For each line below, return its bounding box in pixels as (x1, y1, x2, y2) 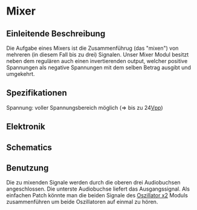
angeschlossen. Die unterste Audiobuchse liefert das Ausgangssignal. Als (6, 185, 190, 192)
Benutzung (6, 163, 49, 173)
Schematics (6, 142, 53, 152)
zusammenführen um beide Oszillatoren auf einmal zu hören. (6, 198, 158, 206)
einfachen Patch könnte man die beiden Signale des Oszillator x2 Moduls (6, 192, 189, 199)
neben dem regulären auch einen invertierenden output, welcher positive (6, 58, 188, 64)
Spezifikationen (6, 88, 68, 98)
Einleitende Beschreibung (6, 29, 106, 39)
